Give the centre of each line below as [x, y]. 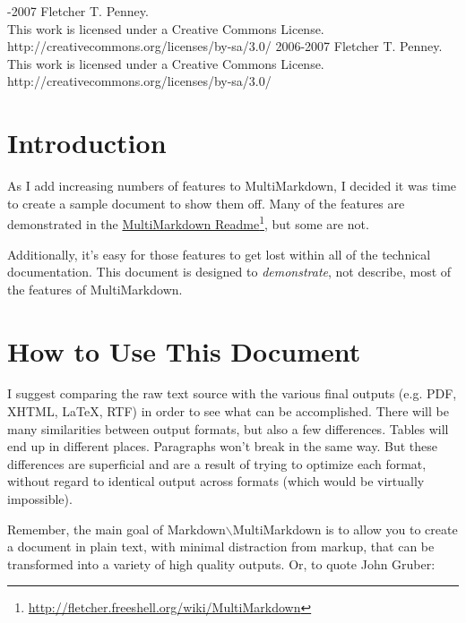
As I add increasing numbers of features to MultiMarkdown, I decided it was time [232, 186]
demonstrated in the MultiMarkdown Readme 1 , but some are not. [188, 222]
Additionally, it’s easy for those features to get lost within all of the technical [219, 254]
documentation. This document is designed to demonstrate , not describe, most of [229, 272]
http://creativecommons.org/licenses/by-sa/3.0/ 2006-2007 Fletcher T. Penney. [225, 46]
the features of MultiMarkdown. [95, 289]
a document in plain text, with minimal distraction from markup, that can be [221, 546]
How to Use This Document [184, 350]
